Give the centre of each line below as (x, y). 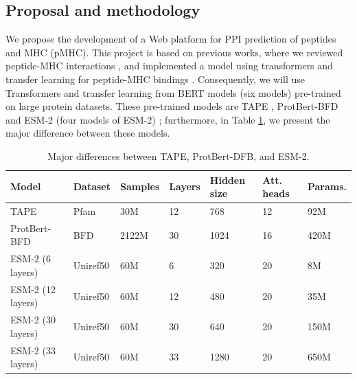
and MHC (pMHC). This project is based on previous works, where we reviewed (174, 52)
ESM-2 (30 (33, 320)
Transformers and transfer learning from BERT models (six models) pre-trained (173, 92)
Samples (140, 186)
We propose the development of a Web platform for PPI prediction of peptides (171, 39)
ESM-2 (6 (31, 259)
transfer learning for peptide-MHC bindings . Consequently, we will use (156, 79)
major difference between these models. (88, 133)
